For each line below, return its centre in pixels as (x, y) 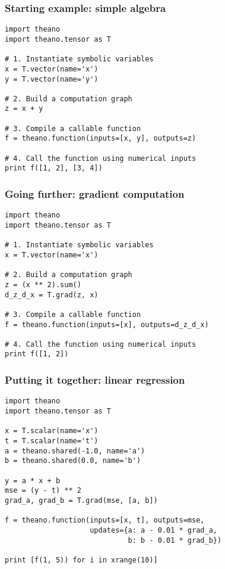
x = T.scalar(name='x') (52, 431)
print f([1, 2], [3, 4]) (54, 168)
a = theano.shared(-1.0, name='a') (75, 451)
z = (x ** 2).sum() (43, 284)
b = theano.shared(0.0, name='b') (73, 461)
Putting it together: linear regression (95, 380)
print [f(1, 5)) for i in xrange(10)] (81, 560)
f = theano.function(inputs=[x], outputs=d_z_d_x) (107, 324)
